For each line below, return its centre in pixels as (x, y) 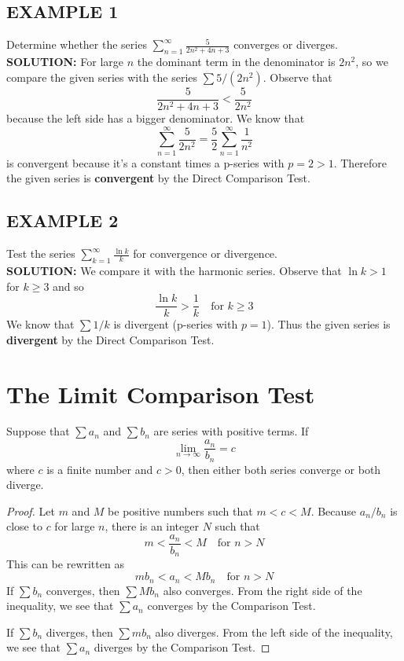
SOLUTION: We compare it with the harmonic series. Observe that (174, 270)
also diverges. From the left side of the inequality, (274, 632)
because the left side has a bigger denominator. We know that (156, 118)
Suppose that (38, 431)
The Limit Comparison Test (161, 393)
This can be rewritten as (65, 564)
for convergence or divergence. (205, 253)
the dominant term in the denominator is (236, 62)
